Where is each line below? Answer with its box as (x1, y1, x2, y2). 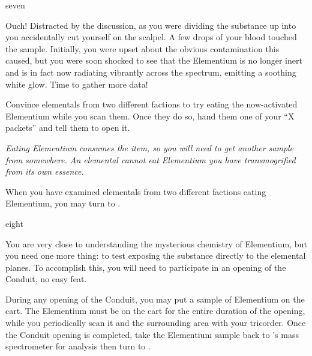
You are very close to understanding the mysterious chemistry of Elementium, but (5, 237, 307, 250)
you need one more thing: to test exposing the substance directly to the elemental (5, 249, 306, 262)
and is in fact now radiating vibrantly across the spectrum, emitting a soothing (5, 65, 296, 78)
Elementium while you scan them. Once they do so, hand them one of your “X (5, 109, 295, 122)
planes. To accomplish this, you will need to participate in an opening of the (5, 261, 286, 273)
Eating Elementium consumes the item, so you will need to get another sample (5, 141, 294, 154)
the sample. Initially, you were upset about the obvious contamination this (5, 42, 280, 55)
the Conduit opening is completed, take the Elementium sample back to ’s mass (5, 328, 299, 340)
